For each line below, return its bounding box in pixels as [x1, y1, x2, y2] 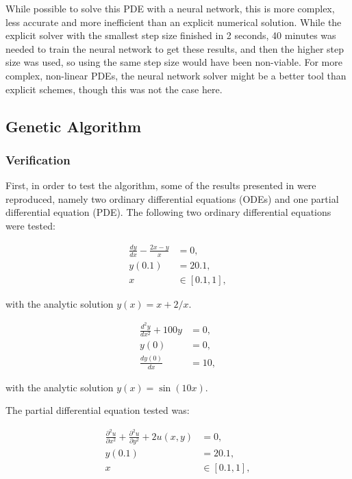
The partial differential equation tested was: [5, 403, 190, 417]
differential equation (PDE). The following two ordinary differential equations [5, 205, 331, 219]
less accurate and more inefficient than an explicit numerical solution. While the [5, 14, 342, 29]
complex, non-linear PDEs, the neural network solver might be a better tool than [5, 68, 347, 82]
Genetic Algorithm [5, 115, 142, 136]
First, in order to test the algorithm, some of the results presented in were [5, 178, 316, 193]
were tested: [5, 218, 55, 232]
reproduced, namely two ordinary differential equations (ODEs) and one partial [5, 191, 339, 206]
